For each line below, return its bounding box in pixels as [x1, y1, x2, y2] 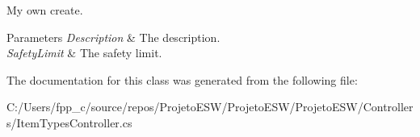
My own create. [6, 2, 83, 18]
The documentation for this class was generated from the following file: [6, 71, 358, 88]
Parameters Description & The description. [6, 28, 220, 45]
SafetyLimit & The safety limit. [6, 44, 162, 61]
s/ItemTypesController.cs [6, 114, 132, 131]
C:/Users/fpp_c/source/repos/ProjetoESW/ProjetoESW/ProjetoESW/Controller [6, 98, 414, 115]
